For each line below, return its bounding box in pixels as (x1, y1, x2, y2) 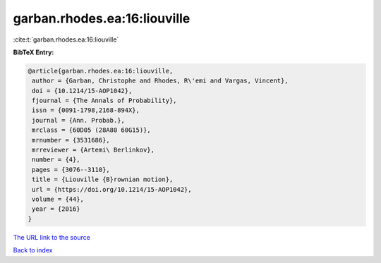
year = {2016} (32, 205, 80, 213)
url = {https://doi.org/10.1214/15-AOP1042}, (32, 185, 192, 193)
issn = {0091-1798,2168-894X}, (32, 106, 140, 114)
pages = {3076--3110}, (32, 166, 111, 173)
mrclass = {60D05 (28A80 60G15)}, (32, 126, 151, 134)
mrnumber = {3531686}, (32, 136, 111, 144)
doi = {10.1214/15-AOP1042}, (32, 87, 133, 94)
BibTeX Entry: (13, 48, 54, 56)
